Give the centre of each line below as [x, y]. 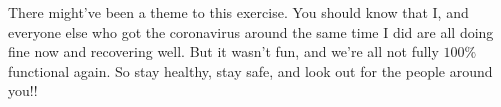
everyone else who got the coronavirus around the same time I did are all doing [251, 31]
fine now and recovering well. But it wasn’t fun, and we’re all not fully [223, 51]
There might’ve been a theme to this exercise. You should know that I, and [238, 12]
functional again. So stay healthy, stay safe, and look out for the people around [250, 70]
